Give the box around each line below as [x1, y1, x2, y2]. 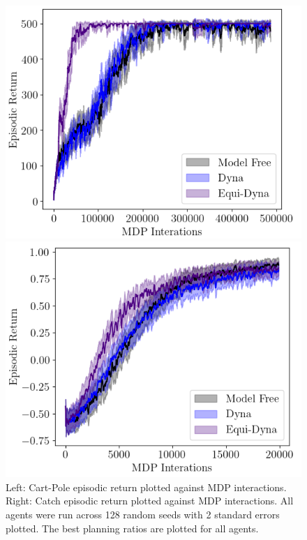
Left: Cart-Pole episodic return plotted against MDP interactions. [6, 479, 287, 494]
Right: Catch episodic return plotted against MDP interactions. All [6, 493, 294, 508]
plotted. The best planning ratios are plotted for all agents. [6, 520, 259, 535]
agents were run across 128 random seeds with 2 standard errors [6, 507, 280, 521]
